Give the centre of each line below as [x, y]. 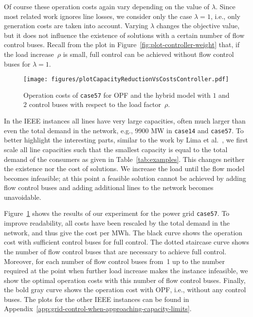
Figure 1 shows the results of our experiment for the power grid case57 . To [117, 213]
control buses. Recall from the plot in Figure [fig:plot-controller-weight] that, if [122, 44]
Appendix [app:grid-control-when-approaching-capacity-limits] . [98, 308]
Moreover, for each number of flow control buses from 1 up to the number [114, 261]
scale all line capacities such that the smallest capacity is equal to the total [116, 149]
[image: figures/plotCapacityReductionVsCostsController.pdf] [126, 79]
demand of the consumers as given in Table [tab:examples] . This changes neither [124, 159]
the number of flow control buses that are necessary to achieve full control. [115, 251]
